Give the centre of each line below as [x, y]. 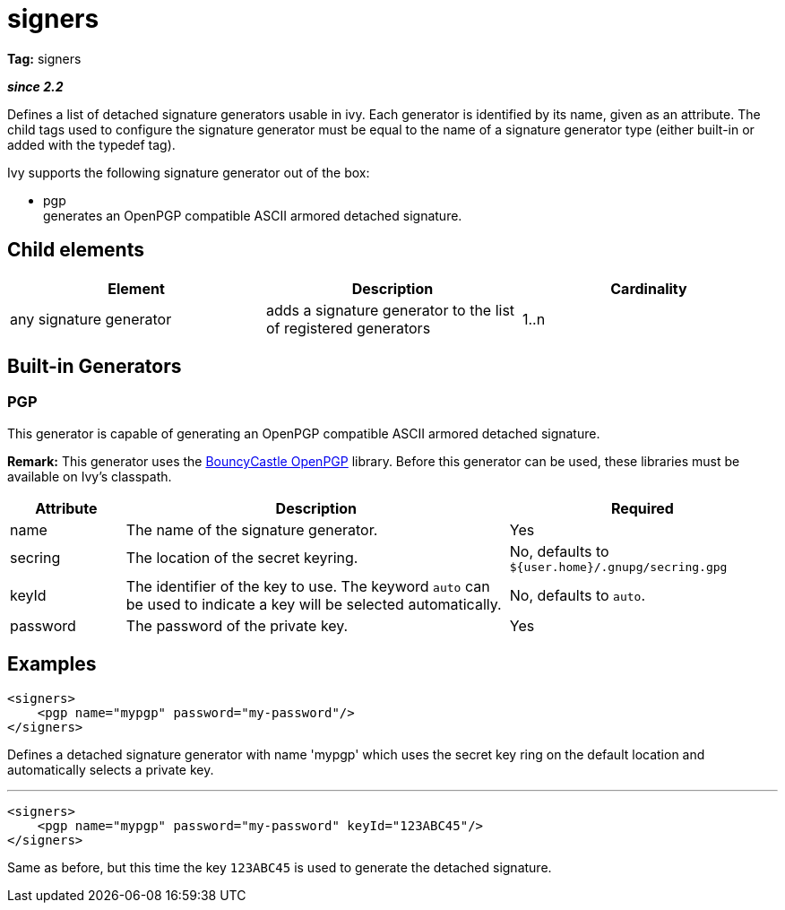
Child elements [76, 250]
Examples [52, 664]
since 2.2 [35, 86]
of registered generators [348, 328]
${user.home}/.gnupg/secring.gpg [618, 567]
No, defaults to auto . [578, 595]
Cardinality [649, 288]
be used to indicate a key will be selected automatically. [314, 604]
